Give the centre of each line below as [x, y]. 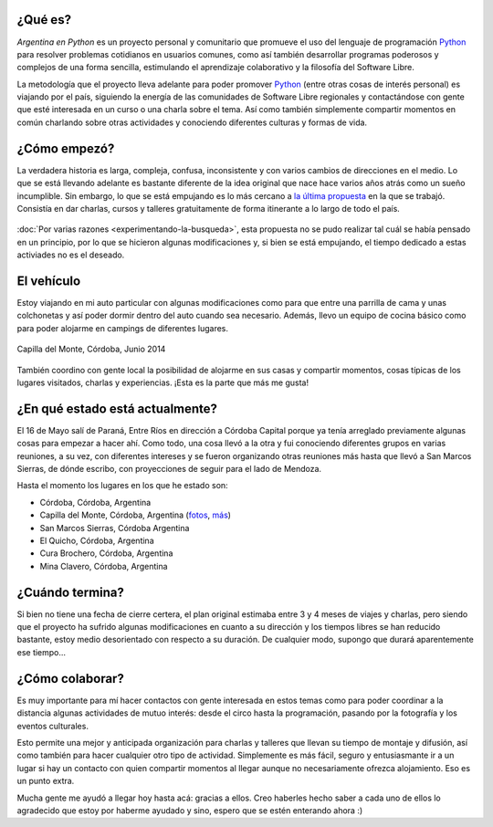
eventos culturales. [52, 726]
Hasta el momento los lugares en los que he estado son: [122, 486]
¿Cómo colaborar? [71, 679]
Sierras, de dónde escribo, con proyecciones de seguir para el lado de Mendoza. [169, 469]
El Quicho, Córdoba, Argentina [97, 540]
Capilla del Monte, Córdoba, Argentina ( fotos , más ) [136, 515]
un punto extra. [46, 781]
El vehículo [49, 281]
